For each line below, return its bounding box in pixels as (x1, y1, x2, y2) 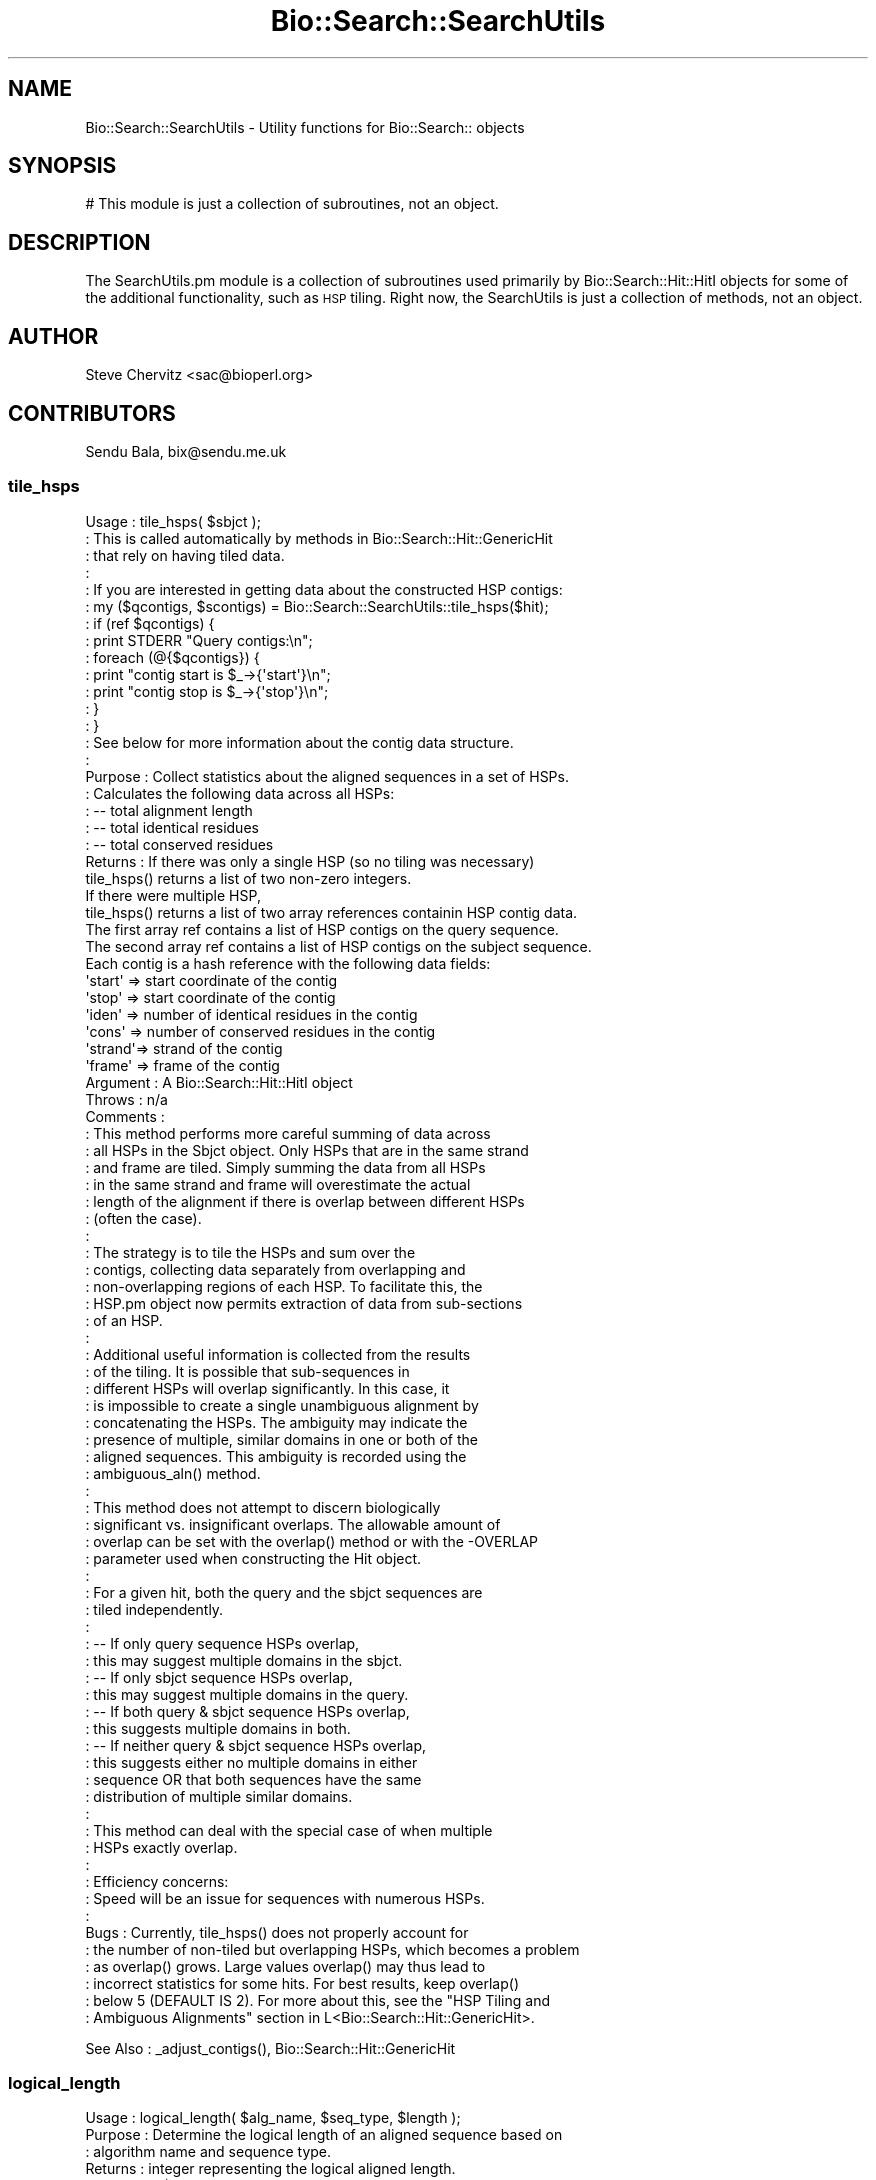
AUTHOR (8, 323, 99, 349)
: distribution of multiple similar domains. (85, 1787, 353, 1805)
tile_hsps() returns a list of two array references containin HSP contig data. (85, 903, 578, 921)
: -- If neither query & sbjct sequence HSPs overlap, (85, 1736, 427, 1754)
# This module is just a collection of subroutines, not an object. (85, 195, 499, 213)
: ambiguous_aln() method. (85, 1464, 261, 1482)
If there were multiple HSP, (85, 886, 261, 904)
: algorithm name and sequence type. (85, 2143, 332, 2161)
